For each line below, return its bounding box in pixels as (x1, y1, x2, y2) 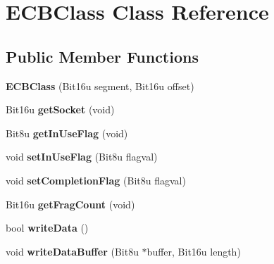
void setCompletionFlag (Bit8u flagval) (6, 172, 186, 187)
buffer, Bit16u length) (147, 244, 241, 258)
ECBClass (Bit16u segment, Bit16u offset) (6, 78, 194, 93)
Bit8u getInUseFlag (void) (6, 125, 128, 140)
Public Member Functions (6, 45, 199, 67)
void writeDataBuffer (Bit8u (6, 244, 139, 258)
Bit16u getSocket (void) (6, 102, 115, 117)
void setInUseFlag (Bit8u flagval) (6, 149, 158, 164)
